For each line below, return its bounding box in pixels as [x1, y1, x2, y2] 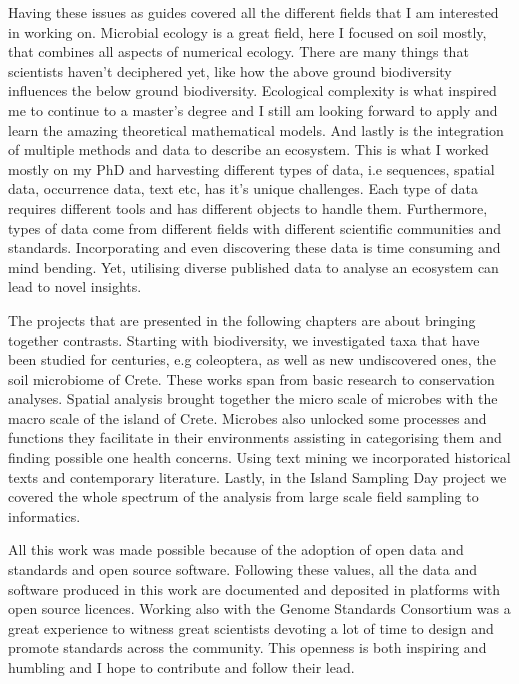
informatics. [8, 505, 81, 526]
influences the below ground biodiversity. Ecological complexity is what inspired [8, 80, 497, 101]
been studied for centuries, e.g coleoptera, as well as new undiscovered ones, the [8, 349, 496, 370]
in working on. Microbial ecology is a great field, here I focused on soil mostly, [8, 21, 487, 42]
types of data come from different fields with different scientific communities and [8, 217, 502, 238]
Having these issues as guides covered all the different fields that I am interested [8, 2, 499, 22]
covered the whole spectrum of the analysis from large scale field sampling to [8, 486, 479, 507]
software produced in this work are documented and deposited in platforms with [8, 578, 501, 599]
